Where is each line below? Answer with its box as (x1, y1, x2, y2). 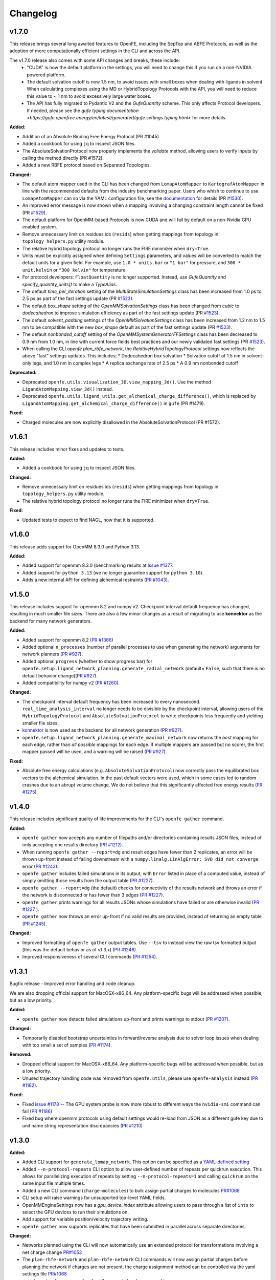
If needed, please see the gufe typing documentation (27, 108, 139, 114)
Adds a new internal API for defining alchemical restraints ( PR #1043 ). (22, 577, 169, 583)
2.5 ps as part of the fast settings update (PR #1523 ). (22, 295, 134, 302)
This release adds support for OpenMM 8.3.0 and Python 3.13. (9, 543, 141, 550)
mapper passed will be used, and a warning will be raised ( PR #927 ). (22, 749, 167, 755)
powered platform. (27, 72, 66, 78)
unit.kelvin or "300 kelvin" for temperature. (22, 267, 127, 273)
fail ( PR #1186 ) (22, 1108, 53, 1115)
